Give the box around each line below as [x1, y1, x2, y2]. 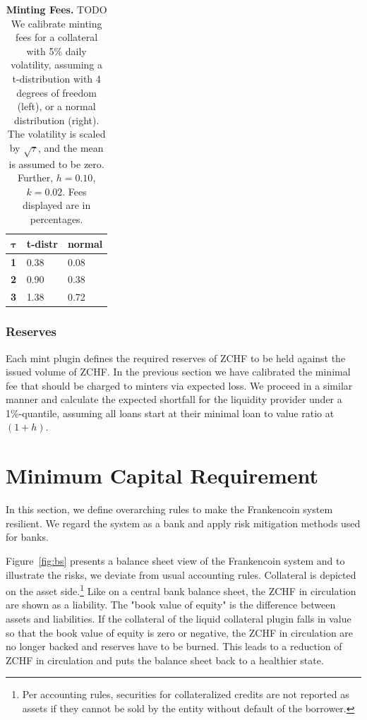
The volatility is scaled [7, 126, 106, 141]
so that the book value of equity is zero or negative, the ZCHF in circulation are [6, 625, 354, 640]
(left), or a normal [17, 99, 96, 114]
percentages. [30, 212, 83, 227]
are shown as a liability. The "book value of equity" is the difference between [6, 597, 336, 612]
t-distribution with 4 [12, 71, 101, 85]
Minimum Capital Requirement [6, 461, 319, 490]
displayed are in [23, 198, 91, 212]
